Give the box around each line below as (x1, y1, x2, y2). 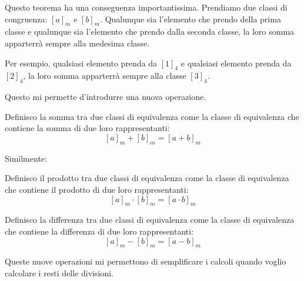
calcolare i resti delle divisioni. (5, 266, 113, 279)
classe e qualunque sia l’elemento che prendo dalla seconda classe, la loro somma (5, 25, 295, 38)
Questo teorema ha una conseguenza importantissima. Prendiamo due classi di (5, 1, 288, 13)
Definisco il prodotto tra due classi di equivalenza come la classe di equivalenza (5, 172, 289, 184)
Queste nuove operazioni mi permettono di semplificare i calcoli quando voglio (5, 255, 286, 267)
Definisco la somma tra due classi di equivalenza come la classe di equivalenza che (5, 110, 299, 122)
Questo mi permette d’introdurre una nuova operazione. (5, 91, 206, 103)
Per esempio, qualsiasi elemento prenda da (5, 56, 158, 69)
